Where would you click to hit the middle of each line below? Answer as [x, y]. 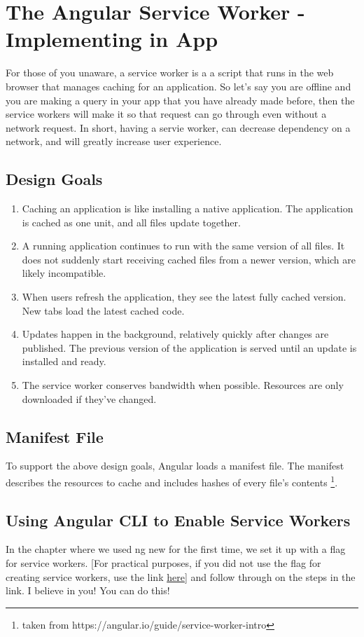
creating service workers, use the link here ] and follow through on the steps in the [181, 576]
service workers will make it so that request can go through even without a [166, 114]
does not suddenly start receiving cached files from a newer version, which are [189, 259]
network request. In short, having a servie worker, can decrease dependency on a [178, 127]
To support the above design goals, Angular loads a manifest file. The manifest [175, 466]
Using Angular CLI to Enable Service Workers [178, 520]
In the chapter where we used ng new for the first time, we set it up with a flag [176, 549]
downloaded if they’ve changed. [89, 398]
